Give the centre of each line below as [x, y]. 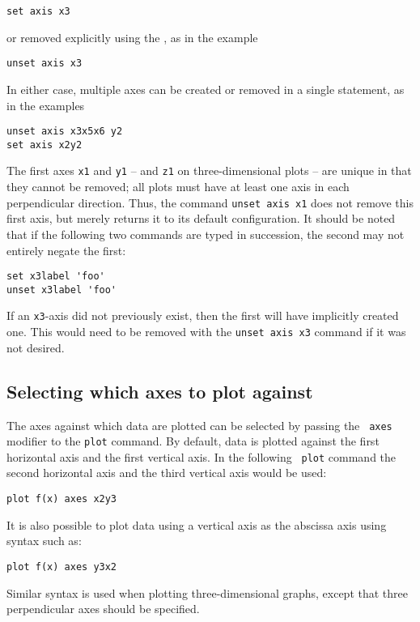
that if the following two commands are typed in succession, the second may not [206, 234]
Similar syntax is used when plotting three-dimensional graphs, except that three [208, 592]
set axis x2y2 [45, 145]
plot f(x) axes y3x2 [62, 567]
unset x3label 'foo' [62, 290]
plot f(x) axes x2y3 [62, 499]
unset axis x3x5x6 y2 [65, 132]
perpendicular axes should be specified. [103, 609]
